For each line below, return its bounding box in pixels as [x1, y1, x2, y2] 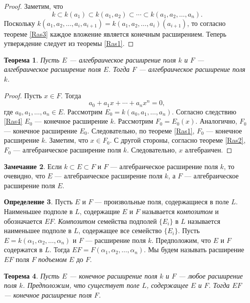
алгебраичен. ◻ [185, 145, 232, 155]
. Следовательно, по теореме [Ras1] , [87, 125, 195, 135]
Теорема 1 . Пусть [4, 54, 60, 65]
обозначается [4, 216, 43, 226]
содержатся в [4, 244, 43, 255]
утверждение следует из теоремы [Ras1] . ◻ [4, 38, 134, 48]
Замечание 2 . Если [4, 161, 62, 171]
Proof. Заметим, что [4, 1, 63, 11]
